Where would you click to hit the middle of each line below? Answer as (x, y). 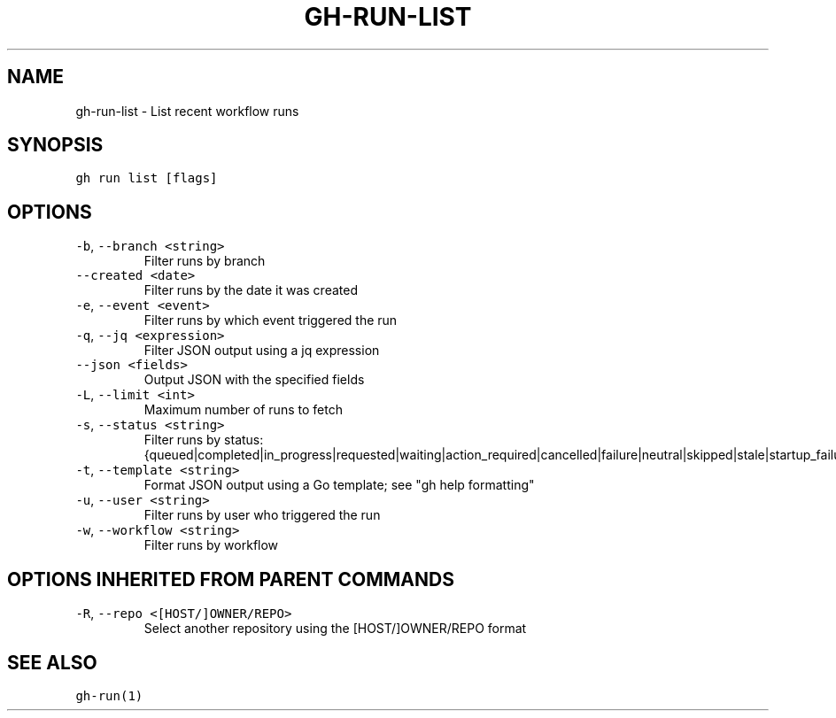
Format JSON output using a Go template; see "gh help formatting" (339, 485)
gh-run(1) (109, 695)
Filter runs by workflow (211, 545)
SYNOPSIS (55, 145)
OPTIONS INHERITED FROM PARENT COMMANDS (231, 579)
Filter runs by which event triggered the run (271, 320)
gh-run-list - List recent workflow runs (187, 111)
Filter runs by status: (204, 440)
